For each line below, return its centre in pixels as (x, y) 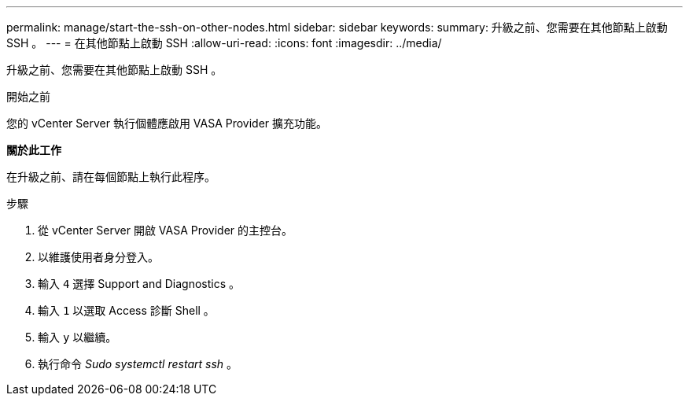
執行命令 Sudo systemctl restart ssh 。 (138, 364)
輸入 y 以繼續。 (77, 337)
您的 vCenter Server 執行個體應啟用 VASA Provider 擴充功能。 (167, 123)
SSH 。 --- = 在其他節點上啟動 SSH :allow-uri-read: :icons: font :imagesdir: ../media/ (224, 43)
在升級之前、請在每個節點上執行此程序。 (111, 177)
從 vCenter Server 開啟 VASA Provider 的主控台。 (166, 230)
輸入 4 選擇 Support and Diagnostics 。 (139, 284)
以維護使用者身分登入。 (98, 257)
